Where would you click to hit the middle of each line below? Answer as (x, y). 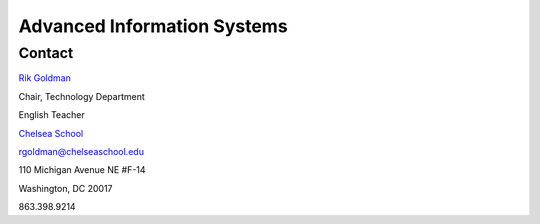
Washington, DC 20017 (66, 188)
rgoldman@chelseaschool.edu (81, 151)
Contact (46, 53)
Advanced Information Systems (153, 26)
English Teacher (51, 115)
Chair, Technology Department (81, 96)
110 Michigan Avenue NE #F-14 (82, 170)
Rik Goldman (45, 78)
